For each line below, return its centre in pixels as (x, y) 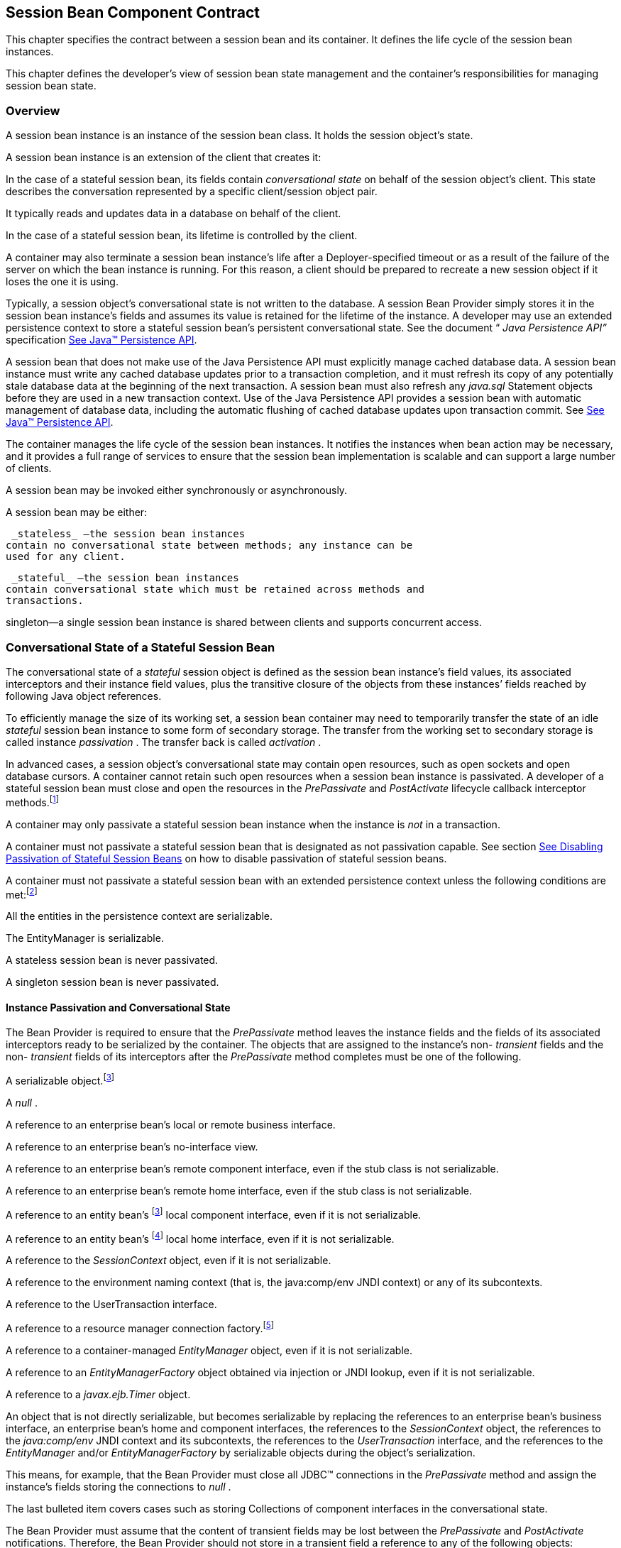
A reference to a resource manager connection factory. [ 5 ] (140, 1328)
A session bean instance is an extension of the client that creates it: (164, 158)
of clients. (29, 468)
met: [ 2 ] (22, 893)
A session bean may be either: (77, 512)
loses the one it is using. (62, 282)
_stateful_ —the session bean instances (125, 578)
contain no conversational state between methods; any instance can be (209, 545)
